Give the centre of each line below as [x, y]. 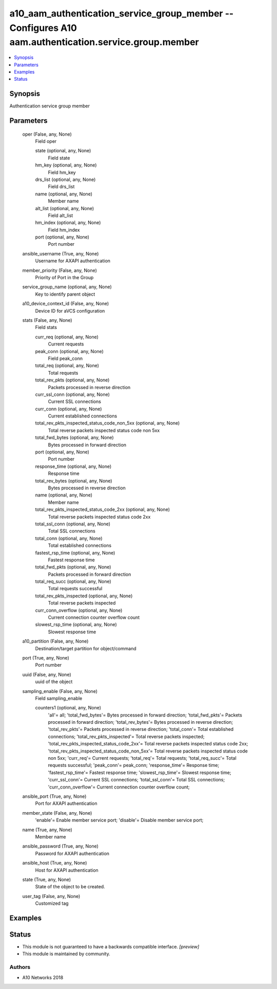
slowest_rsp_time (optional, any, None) [76, 625]
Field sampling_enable [59, 698]
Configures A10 [43, 28]
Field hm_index [64, 230]
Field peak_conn [65, 358]
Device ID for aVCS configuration [70, 310]
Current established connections [83, 416]
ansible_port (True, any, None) [54, 796]
